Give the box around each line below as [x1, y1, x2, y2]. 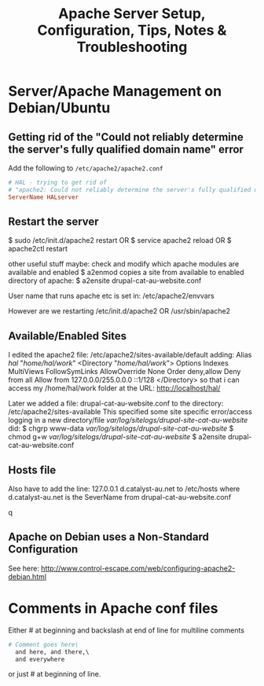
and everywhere [15, 655, 65, 663]
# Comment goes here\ [8, 640, 79, 648]
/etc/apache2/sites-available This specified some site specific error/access [8, 407, 253, 416]
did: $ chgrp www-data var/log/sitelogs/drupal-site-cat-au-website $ [8, 424, 234, 433]
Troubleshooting [76, 39, 188, 56]
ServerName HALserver [8, 193, 79, 201]
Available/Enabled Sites [8, 329, 127, 343]
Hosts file [8, 463, 57, 476]
